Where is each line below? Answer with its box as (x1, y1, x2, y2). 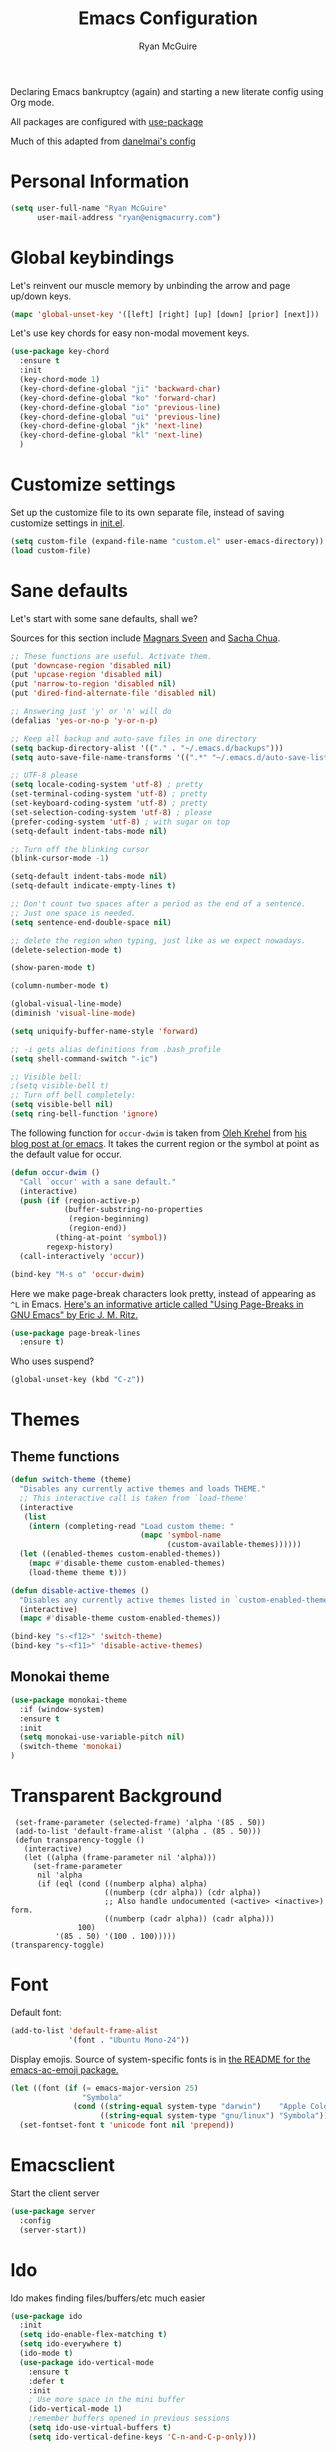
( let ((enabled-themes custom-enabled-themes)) (19, 1549, 222, 1559)
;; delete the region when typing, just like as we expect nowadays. (10, 935, 307, 946)
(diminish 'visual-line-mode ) (10, 1008, 137, 1019)
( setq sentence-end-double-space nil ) (10, 917, 172, 927)
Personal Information (10, 170, 190, 193)
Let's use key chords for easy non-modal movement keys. (10, 327, 250, 339)
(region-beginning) (68, 1214, 150, 1224)
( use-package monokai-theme (10, 1695, 128, 1705)
